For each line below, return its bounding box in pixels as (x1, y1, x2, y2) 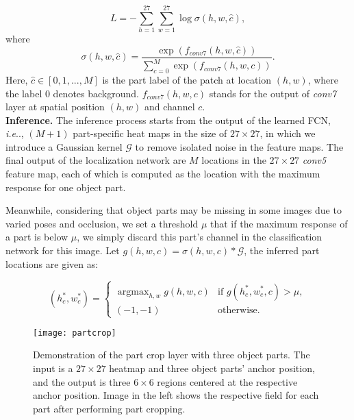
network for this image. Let (5, 243, 120, 258)
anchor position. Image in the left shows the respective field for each (33, 388, 319, 402)
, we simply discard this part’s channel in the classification (77, 230, 323, 244)
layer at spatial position (5, 99, 105, 114)
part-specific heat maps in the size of (73, 126, 227, 140)
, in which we (260, 126, 316, 140)
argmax (117, 286, 149, 297)
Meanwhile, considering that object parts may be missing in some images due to (5, 203, 342, 217)
